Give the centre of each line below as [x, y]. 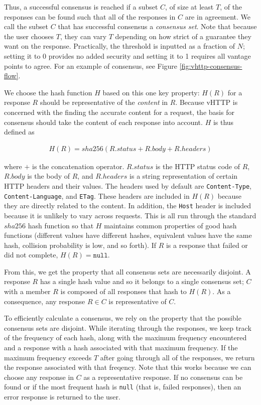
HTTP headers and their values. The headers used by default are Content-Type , [128, 185]
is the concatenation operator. [78, 166]
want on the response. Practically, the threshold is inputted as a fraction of [120, 46]
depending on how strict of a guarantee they [183, 36]
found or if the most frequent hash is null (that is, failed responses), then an [123, 387]
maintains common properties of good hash [170, 225]
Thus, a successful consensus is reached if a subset [81, 7]
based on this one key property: [151, 92]
